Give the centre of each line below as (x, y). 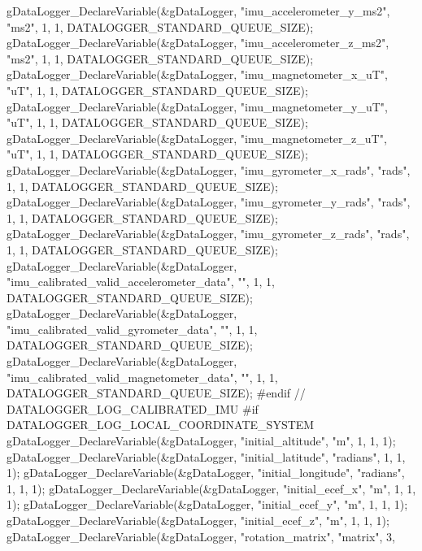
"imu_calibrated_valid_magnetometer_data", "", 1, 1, (142, 377)
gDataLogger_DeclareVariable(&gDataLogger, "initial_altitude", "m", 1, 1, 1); (201, 441)
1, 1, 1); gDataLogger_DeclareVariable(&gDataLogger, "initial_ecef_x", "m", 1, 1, (211, 488)
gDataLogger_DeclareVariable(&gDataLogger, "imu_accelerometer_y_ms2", (198, 11)
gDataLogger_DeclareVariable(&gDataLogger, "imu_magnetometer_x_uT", (197, 74)
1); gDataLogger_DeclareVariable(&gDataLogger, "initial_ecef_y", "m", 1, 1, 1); (207, 504)
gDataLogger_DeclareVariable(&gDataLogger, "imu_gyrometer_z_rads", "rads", (208, 234)
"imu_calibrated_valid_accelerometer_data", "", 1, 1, (141, 282)
